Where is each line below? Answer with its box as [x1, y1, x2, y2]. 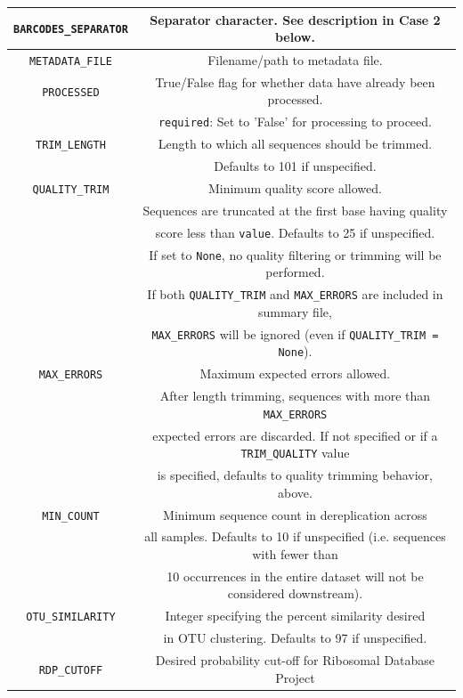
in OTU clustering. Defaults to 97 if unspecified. [163, 629, 427, 647]
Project [275, 668, 315, 686]
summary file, [257, 302, 332, 321]
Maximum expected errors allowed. [199, 364, 391, 383]
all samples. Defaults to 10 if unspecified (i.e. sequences [144, 527, 446, 546]
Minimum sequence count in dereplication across [163, 505, 427, 523]
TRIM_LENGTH [36, 139, 106, 152]
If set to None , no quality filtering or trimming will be [149, 245, 442, 264]
